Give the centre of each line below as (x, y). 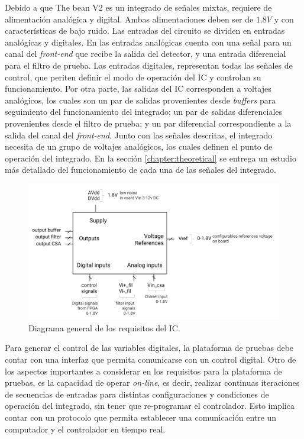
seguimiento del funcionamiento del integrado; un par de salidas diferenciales (144, 112)
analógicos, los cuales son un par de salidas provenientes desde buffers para (140, 100)
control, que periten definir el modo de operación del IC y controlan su (133, 77)
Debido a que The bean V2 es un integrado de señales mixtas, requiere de (138, 7)
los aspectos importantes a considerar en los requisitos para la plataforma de (143, 371)
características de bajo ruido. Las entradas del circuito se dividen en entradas (145, 30)
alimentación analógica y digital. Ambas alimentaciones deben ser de (129, 19)
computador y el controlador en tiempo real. (85, 429)
